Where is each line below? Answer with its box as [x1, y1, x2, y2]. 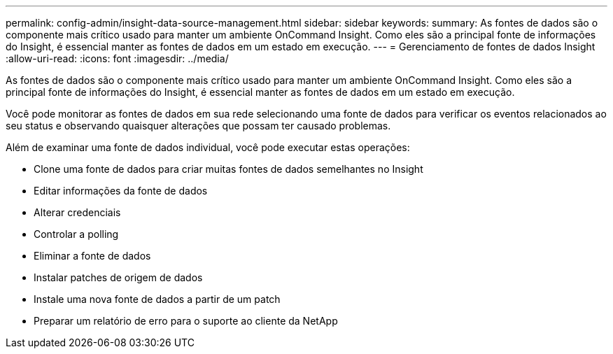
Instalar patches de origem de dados [34, 271, 203, 283]
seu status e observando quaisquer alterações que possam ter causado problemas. [6, 120, 391, 132]
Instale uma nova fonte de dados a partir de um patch [34, 293, 281, 305]
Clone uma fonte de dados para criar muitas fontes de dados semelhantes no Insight [34, 163, 423, 175]
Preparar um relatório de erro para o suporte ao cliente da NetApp [34, 315, 338, 327]
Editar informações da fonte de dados [34, 185, 208, 197]
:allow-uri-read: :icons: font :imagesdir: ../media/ [6, 52, 229, 64]
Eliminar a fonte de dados [34, 250, 151, 262]
